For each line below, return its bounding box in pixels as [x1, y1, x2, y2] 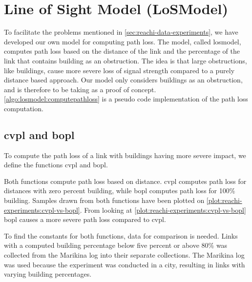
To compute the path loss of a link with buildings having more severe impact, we [4, 150, 246, 160]
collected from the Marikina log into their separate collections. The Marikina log [4, 250, 245, 260]
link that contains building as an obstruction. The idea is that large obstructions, [4, 55, 247, 65]
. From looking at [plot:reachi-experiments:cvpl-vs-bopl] [80, 204, 246, 215]
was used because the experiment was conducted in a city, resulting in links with [4, 259, 245, 269]
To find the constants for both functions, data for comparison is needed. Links [4, 230, 238, 241]
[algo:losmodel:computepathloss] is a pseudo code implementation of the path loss [4, 94, 248, 104]
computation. [4, 103, 43, 113]
